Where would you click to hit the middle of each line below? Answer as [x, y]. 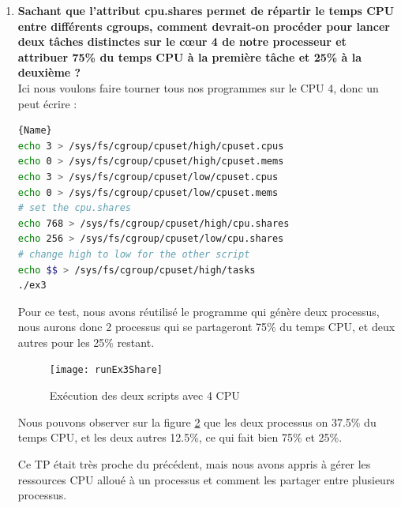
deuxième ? [49, 72]
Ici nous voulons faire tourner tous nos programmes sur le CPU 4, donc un [198, 87]
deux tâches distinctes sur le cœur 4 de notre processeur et [182, 41]
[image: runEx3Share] [106, 370]
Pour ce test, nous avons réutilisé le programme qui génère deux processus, [199, 311]
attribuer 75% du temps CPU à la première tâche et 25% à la [189, 56]
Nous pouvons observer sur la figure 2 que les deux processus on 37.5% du [197, 421]
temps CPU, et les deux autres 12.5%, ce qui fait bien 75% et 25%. [180, 437]
